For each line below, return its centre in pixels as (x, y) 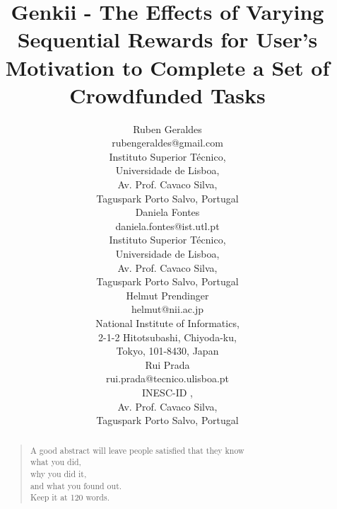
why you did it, (58, 473)
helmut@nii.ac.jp (167, 309)
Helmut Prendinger (167, 295)
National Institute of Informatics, (167, 323)
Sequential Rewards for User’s (167, 39)
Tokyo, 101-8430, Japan (167, 351)
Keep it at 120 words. (70, 497)
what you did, (55, 462)
